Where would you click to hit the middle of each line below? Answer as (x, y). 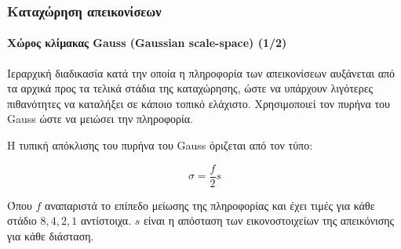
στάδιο (22, 220)
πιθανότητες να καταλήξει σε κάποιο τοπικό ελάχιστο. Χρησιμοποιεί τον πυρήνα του (199, 103)
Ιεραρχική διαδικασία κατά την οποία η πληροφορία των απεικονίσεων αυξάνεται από (201, 72)
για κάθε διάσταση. (51, 235)
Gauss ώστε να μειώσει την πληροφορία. (100, 119)
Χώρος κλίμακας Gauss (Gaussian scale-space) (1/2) (147, 43)
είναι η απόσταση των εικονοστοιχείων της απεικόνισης (269, 220)
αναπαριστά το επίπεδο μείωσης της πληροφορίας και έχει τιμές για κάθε (210, 205)
